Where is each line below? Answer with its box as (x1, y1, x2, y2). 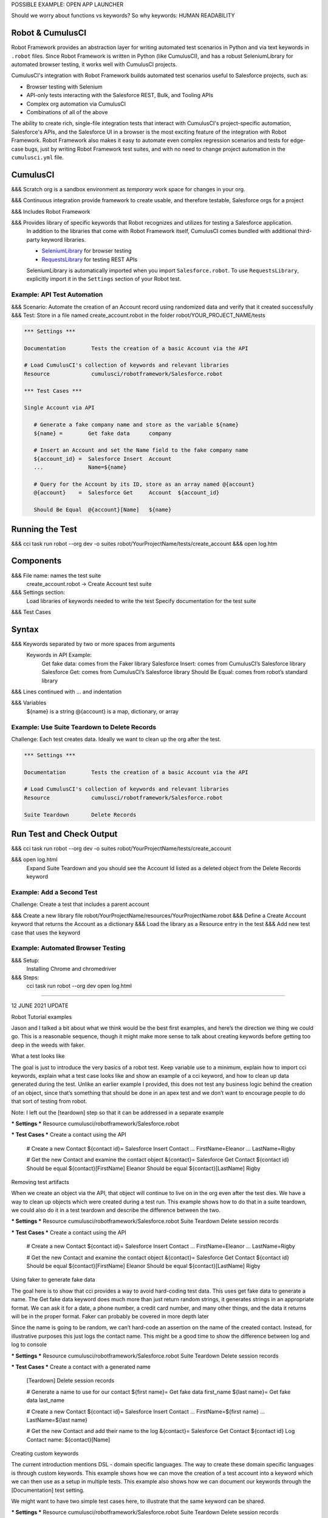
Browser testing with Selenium (26, 83, 103, 90)
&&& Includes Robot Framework (11, 208, 91, 215)
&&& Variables (11, 699, 47, 707)
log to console (11, 1341, 47, 1348)
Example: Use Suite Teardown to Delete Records (11, 723, 157, 731)
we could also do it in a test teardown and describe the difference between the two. (11, 1207, 221, 1214)
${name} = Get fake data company (33, 430, 172, 437)
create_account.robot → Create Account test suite (26, 580, 152, 587)
